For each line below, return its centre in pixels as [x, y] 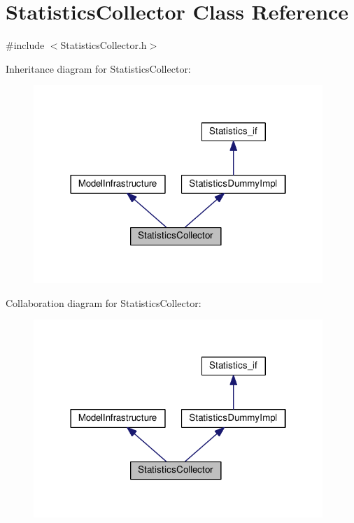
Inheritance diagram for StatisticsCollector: [98, 68]
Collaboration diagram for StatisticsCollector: [104, 302]
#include [25, 45]
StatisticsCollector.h [104, 45]
